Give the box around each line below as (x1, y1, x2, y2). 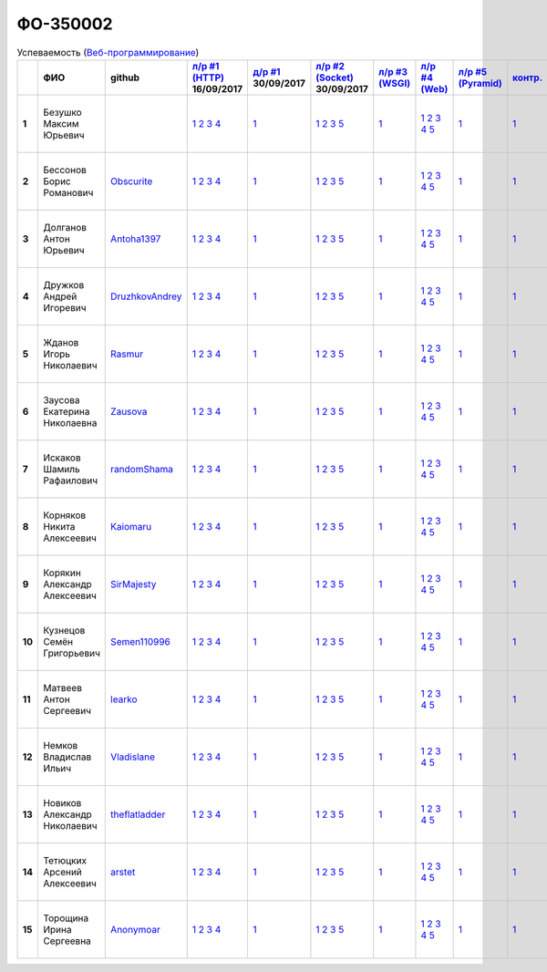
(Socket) (315, 71, 355, 84)
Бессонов (42, 163, 87, 176)
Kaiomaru (110, 520, 152, 533)
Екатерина (42, 405, 90, 418)
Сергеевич (42, 704, 91, 717)
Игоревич (42, 301, 87, 314)
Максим (42, 117, 79, 129)
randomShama (110, 462, 173, 475)
